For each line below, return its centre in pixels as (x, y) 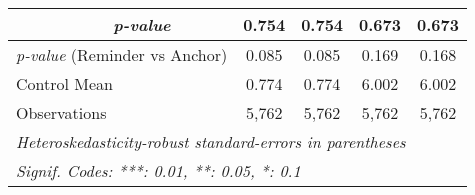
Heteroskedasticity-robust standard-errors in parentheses (211, 141)
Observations (61, 112)
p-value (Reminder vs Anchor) (122, 54)
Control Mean (64, 83)
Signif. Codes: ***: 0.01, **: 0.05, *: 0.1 (158, 170)
